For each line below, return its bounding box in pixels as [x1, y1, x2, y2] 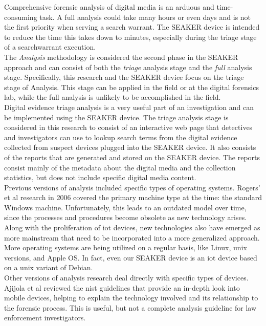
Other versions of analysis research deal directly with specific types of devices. [4, 272, 249, 283]
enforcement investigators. [4, 312, 86, 323]
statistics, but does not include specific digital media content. [4, 172, 196, 183]
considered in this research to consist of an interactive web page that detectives [4, 122, 253, 133]
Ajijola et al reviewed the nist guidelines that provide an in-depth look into [4, 282, 240, 293]
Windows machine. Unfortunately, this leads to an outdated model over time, [4, 202, 247, 212]
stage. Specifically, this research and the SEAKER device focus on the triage [4, 72, 244, 82]
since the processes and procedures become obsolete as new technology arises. [4, 212, 247, 223]
